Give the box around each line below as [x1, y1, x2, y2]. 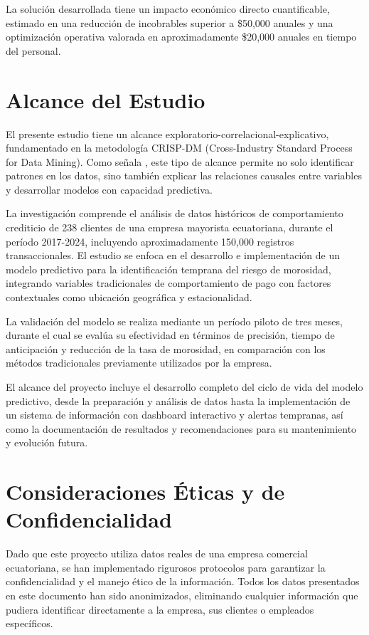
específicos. [6, 616, 53, 631]
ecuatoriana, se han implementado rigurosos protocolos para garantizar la [6, 560, 326, 574]
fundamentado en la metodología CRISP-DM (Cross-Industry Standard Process [6, 140, 353, 155]
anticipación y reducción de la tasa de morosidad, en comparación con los [6, 341, 326, 356]
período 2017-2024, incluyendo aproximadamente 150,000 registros [6, 233, 294, 248]
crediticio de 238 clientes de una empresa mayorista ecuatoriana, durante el [6, 220, 333, 235]
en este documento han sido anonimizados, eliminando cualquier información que [6, 588, 358, 603]
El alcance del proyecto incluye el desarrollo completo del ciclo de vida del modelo [6, 379, 363, 394]
